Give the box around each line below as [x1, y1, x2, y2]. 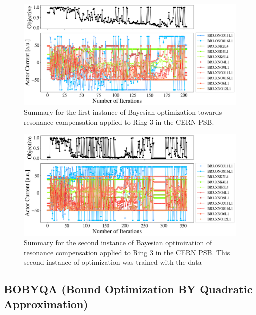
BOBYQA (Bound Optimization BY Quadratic [4, 281, 253, 297]
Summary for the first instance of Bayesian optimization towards [24, 107, 222, 117]
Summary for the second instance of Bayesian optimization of [24, 237, 212, 248]
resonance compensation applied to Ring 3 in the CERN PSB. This [24, 247, 230, 257]
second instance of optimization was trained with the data [24, 257, 202, 267]
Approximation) [4, 296, 88, 311]
